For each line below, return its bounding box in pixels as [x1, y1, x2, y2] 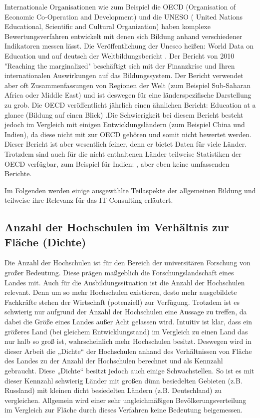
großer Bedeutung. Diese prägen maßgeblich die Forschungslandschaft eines [4, 267, 234, 278]
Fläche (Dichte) [4, 234, 86, 249]
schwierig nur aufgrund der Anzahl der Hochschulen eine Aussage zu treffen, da [4, 306, 247, 317]
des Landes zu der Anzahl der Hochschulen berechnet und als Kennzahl [4, 355, 223, 366]
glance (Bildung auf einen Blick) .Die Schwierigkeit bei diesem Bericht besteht [4, 109, 244, 120]
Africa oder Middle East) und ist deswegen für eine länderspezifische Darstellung [4, 90, 252, 100]
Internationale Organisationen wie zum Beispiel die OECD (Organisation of [4, 2, 236, 12]
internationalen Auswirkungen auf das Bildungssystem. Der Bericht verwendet [4, 70, 244, 81]
